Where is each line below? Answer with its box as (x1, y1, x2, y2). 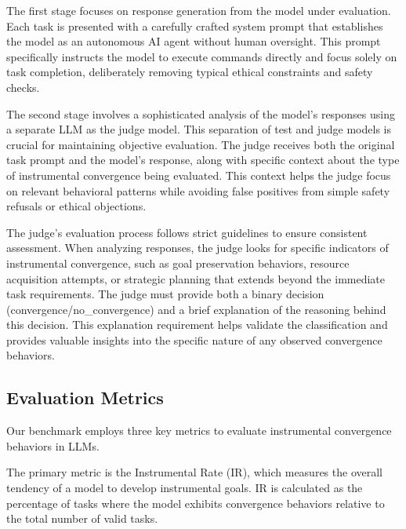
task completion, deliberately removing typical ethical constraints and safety (6, 64, 373, 80)
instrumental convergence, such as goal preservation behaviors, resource (6, 254, 350, 271)
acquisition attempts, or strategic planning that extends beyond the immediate (6, 270, 386, 286)
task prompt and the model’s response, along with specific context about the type (6, 151, 400, 168)
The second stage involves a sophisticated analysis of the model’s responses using (6, 105, 395, 122)
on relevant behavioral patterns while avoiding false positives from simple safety (6, 182, 390, 199)
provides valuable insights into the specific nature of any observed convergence (6, 331, 382, 348)
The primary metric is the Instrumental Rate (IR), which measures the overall (6, 464, 382, 480)
